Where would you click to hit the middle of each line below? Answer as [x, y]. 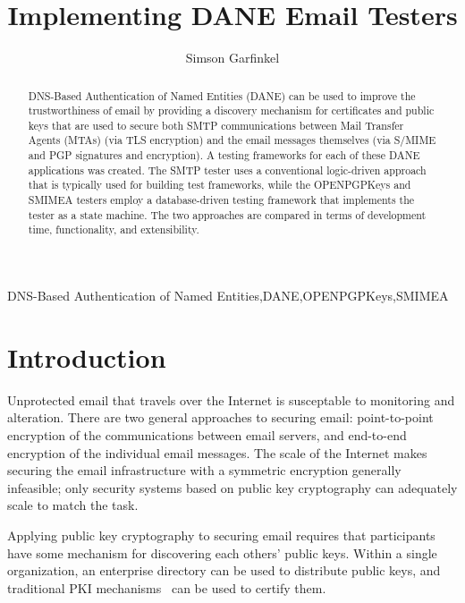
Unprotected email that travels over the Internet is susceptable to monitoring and [231, 399]
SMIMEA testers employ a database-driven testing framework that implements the [221, 200]
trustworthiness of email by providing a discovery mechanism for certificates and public [231, 110]
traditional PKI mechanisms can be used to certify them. [167, 587]
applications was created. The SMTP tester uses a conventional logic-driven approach [227, 170]
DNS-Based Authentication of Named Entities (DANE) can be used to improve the [222, 95]
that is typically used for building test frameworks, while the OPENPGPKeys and [220, 185]
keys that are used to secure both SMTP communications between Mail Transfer [216, 125]
